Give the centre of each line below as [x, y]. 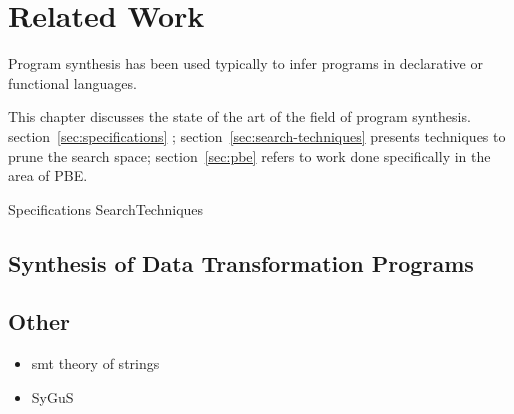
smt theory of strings [95, 363]
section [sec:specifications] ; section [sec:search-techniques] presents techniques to [257, 135]
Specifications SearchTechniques [106, 208]
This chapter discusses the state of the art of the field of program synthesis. [239, 116]
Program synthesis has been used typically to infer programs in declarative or [245, 63]
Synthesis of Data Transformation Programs [241, 262]
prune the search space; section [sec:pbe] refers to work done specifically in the [249, 155]
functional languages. [72, 82]
